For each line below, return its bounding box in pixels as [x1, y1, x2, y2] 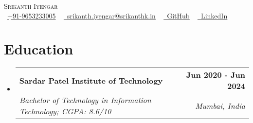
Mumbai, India [195, 100, 245, 111]
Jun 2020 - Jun [186, 69, 245, 81]
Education [4, 39, 73, 59]
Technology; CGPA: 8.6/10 [19, 105, 111, 117]
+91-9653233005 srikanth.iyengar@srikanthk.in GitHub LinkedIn [7, 10, 228, 20]
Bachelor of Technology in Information [19, 94, 151, 106]
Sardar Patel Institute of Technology [19, 74, 163, 86]
